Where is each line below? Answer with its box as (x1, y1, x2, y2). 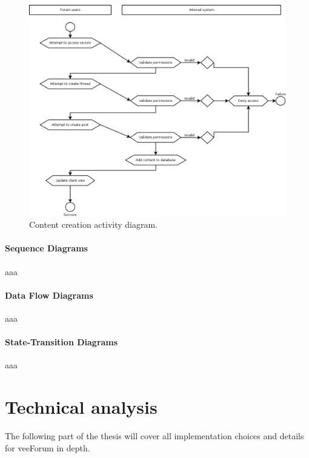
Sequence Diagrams (5, 242, 88, 254)
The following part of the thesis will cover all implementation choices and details (5, 430, 304, 442)
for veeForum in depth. (5, 441, 90, 454)
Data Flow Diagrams (5, 288, 93, 301)
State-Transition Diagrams (5, 336, 118, 348)
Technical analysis (5, 394, 158, 419)
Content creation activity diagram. (29, 218, 158, 231)
